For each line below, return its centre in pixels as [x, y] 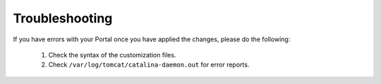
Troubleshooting [63, 18]
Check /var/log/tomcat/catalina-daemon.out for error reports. [149, 65]
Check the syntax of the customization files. [112, 55]
